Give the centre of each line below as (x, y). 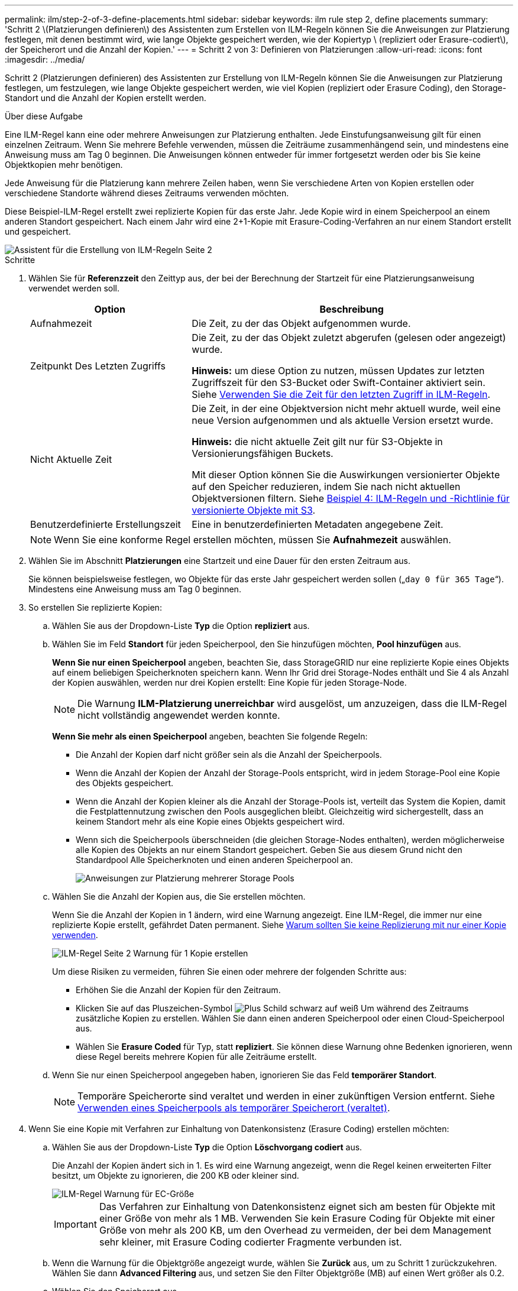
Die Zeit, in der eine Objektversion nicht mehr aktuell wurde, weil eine (346, 408)
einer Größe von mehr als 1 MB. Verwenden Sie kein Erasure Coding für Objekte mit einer (297, 1218)
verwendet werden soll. (74, 288)
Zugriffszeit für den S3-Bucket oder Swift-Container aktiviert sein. (339, 382)
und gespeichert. (38, 231)
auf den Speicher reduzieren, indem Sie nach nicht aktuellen (326, 486)
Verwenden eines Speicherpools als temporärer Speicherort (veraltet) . (234, 1108)
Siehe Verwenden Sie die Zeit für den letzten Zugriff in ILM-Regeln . (341, 394)
